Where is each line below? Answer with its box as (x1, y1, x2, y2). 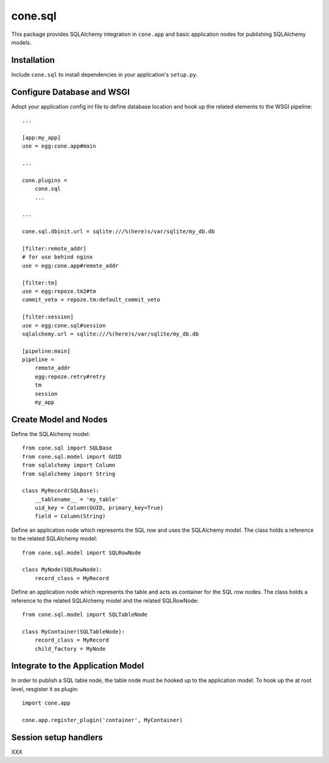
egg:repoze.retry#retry (34, 373, 106, 380)
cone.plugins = (22, 177, 68, 184)
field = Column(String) (34, 513, 106, 520)
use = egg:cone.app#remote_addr (22, 262, 119, 269)
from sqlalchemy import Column (22, 462, 116, 469)
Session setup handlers (11, 732, 103, 742)
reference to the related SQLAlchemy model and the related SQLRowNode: (11, 596, 199, 604)
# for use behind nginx (22, 254, 93, 260)
